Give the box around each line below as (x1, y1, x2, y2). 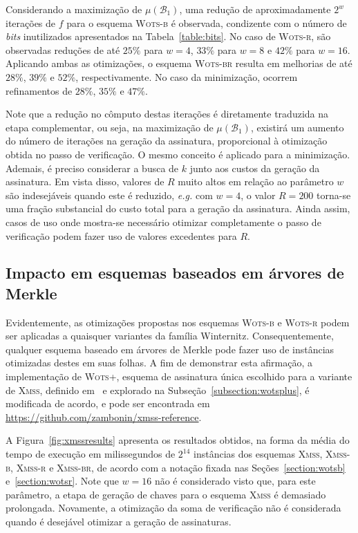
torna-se (317, 187, 351, 202)
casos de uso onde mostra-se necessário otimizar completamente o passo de (6, 214, 321, 229)
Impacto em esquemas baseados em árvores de (6, 262, 344, 283)
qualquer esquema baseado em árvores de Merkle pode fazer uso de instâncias (6, 342, 335, 356)
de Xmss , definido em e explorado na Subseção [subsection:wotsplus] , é (6, 382, 310, 397)
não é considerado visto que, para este (154, 474, 316, 488)
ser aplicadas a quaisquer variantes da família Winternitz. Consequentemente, (6, 328, 334, 343)
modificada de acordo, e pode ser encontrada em (6, 396, 210, 411)
